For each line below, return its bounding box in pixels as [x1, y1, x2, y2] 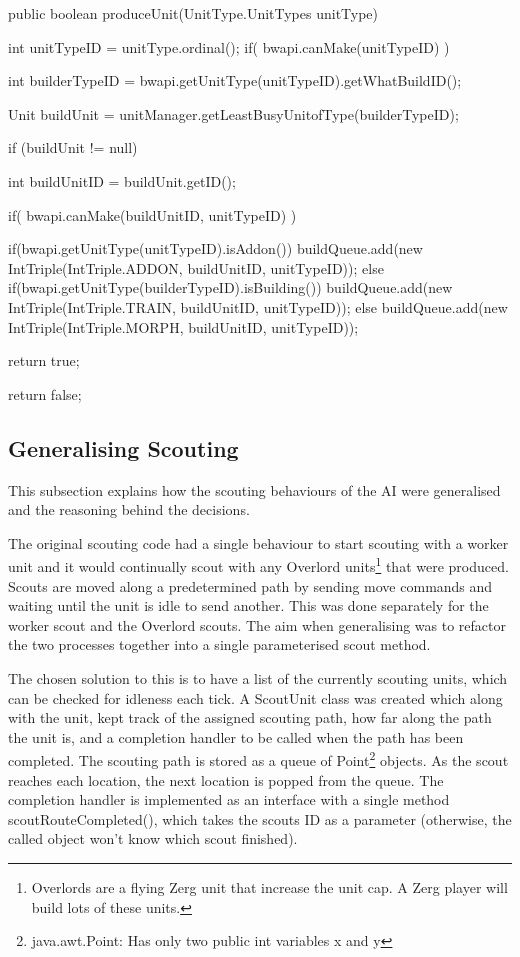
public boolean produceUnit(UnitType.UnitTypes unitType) [8, 3, 379, 23]
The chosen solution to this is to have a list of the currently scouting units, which [8, 667, 508, 688]
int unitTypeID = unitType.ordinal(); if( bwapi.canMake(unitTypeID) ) [8, 36, 450, 57]
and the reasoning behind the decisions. [8, 499, 250, 520]
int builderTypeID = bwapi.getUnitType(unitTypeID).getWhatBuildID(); [8, 70, 462, 91]
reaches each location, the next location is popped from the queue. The [8, 769, 444, 790]
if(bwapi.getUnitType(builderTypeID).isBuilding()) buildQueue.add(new [8, 277, 453, 298]
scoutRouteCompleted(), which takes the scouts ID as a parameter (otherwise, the [8, 808, 512, 829]
